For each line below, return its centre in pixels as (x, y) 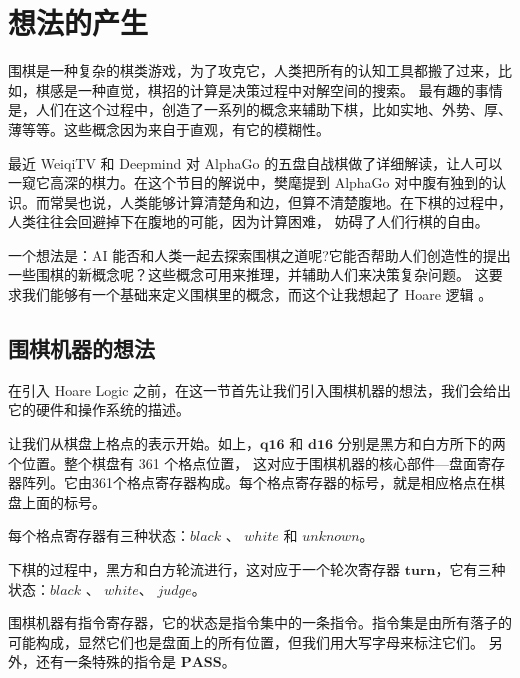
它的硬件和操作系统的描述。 (99, 409)
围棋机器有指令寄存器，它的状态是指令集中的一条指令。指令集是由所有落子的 (260, 622)
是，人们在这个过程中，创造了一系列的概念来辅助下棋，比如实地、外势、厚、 (260, 109)
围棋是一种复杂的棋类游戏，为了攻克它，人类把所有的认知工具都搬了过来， (253, 70)
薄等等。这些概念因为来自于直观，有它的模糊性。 (169, 128)
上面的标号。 (63, 501)
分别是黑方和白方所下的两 (421, 443)
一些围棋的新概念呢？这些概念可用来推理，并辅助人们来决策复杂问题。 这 (248, 274)
